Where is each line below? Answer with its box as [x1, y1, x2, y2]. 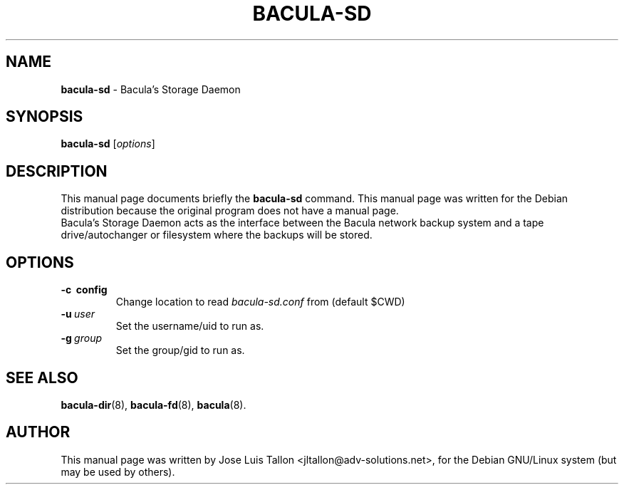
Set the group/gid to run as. [115, 344, 245, 357]
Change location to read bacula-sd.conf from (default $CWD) [115, 296, 405, 308]
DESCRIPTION [6, 162, 108, 180]
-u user [61, 308, 95, 320]
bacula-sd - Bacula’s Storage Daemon [61, 83, 241, 95]
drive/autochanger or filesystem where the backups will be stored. [61, 229, 373, 241]
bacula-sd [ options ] [61, 137, 155, 150]
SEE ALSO [6, 368, 78, 387]
